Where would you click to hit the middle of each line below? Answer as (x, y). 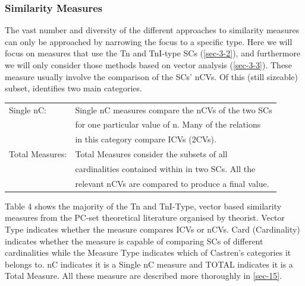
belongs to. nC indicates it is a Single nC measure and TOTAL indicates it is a (149, 264)
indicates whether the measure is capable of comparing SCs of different (134, 241)
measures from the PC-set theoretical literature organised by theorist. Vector (145, 217)
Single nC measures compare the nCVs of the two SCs (174, 109)
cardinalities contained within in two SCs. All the (165, 168)
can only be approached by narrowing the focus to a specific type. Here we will (149, 41)
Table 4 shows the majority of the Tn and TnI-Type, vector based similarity (143, 206)
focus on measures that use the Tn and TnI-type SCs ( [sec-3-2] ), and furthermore (153, 53)
